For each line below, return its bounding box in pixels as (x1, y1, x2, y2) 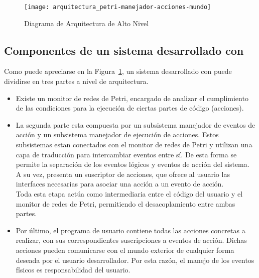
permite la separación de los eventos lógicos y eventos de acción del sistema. (16, 159, 249, 169)
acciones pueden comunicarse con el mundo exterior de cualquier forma (16, 244, 234, 255)
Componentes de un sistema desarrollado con (4, 42, 244, 58)
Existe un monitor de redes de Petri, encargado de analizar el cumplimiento (16, 92, 248, 103)
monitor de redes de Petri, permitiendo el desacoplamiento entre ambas (16, 198, 235, 209)
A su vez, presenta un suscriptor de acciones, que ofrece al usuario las (16, 168, 230, 179)
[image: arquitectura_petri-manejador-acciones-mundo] (24, 4, 211, 11)
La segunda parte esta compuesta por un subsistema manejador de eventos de (16, 119, 255, 130)
